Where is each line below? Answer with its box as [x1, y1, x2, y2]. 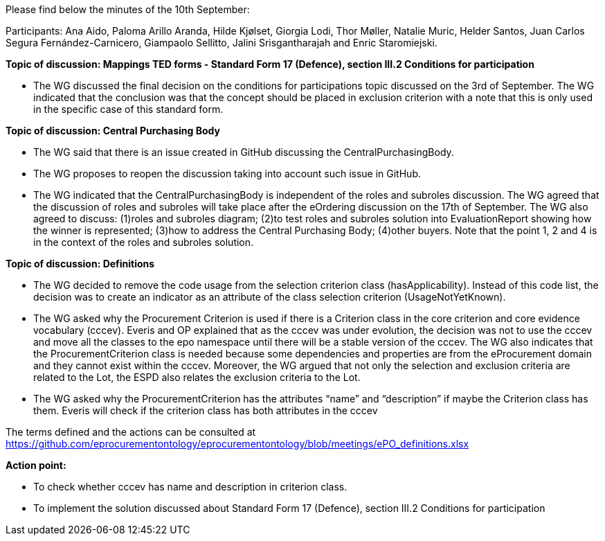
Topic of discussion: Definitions [6, 258, 155, 269]
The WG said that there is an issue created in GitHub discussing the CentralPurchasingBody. [33, 146, 454, 158]
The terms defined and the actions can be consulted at [6, 426, 256, 438]
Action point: [6, 459, 66, 471]
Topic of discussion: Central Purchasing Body [6, 125, 220, 136]
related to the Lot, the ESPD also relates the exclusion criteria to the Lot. [33, 371, 361, 383]
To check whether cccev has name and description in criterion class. [33, 481, 347, 493]
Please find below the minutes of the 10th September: [6, 3, 250, 15]
